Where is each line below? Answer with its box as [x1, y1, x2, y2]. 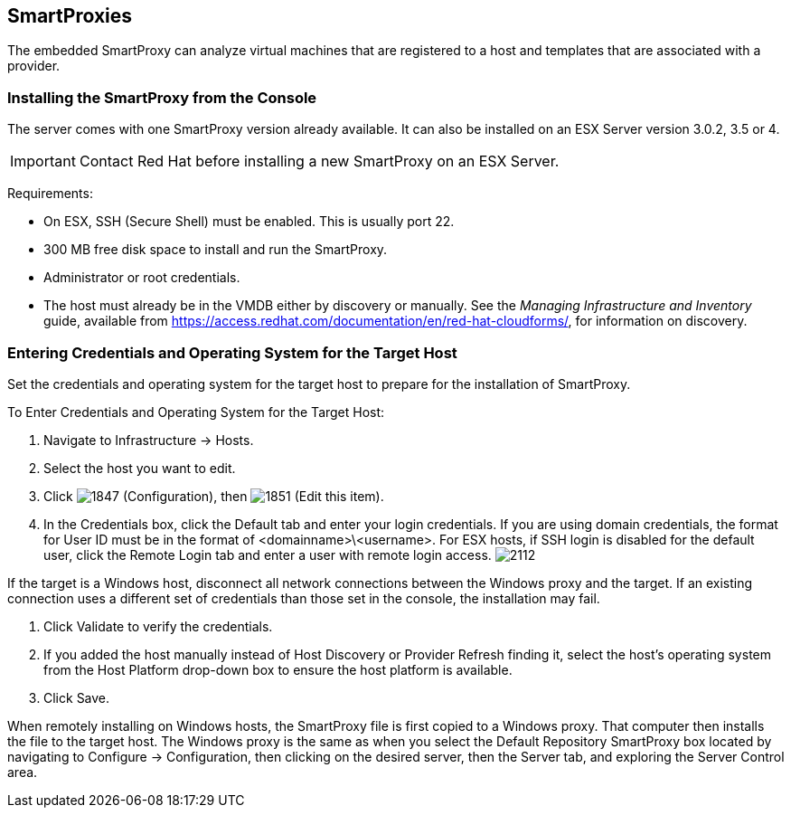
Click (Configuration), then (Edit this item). [43, 488, 384, 504]
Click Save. [43, 689, 110, 706]
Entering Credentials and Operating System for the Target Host [7, 343, 457, 362]
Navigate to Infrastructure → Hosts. [43, 431, 254, 448]
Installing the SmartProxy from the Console [7, 88, 317, 107]
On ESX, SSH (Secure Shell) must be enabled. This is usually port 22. [43, 213, 455, 230]
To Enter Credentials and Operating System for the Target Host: [7, 403, 385, 420]
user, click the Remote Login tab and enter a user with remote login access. [43, 546, 492, 563]
